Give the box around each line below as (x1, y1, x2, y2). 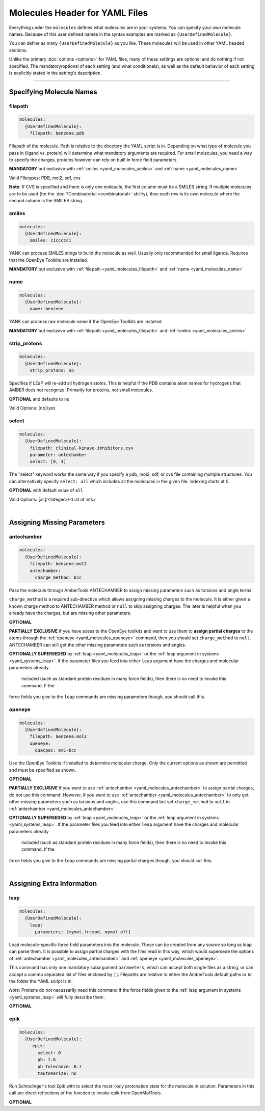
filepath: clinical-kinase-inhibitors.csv (29, 445, 133, 451)
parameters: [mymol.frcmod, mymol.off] (35, 929, 131, 935)
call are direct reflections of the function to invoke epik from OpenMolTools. (9, 1090, 162, 1096)
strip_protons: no (29, 368, 74, 373)
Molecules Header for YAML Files (9, 7, 148, 18)
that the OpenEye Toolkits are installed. (9, 257, 88, 263)
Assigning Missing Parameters (9, 518, 105, 526)
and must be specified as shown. (9, 767, 76, 773)
